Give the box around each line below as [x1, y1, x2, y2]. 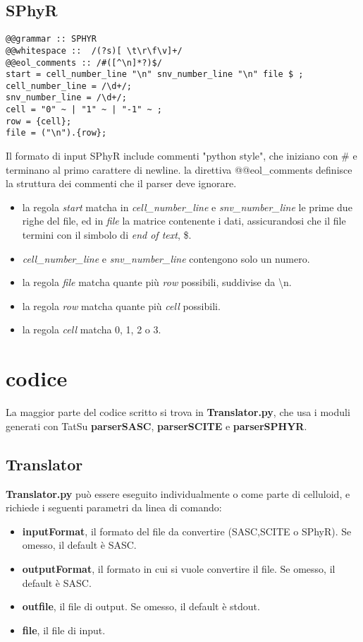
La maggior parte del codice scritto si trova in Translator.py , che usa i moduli [6, 405, 350, 420]
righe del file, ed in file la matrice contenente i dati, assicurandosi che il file [22, 213, 346, 228]
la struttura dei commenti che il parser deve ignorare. [6, 176, 237, 191]
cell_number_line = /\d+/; [6, 81, 132, 91]
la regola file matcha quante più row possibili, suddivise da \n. [22, 275, 292, 290]
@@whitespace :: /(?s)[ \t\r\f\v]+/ [6, 45, 183, 56]
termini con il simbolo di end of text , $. [22, 227, 192, 242]
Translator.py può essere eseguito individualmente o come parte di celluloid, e [6, 486, 350, 501]
